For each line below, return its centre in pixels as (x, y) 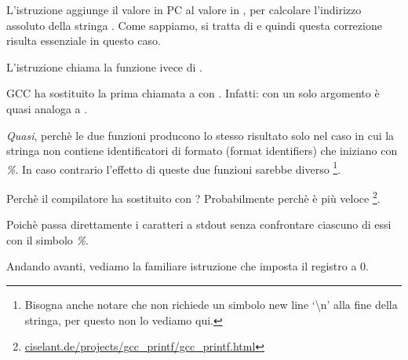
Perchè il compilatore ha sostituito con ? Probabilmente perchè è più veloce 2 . (193, 197)
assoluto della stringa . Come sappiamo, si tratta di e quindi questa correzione (194, 25)
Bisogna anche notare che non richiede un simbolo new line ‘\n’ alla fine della (211, 305)
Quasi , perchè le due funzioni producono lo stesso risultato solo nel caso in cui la (200, 135)
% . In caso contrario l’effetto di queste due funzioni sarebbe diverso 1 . (174, 167)
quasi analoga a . (47, 108)
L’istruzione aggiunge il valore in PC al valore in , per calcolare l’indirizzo (184, 9)
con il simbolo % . (47, 239)
